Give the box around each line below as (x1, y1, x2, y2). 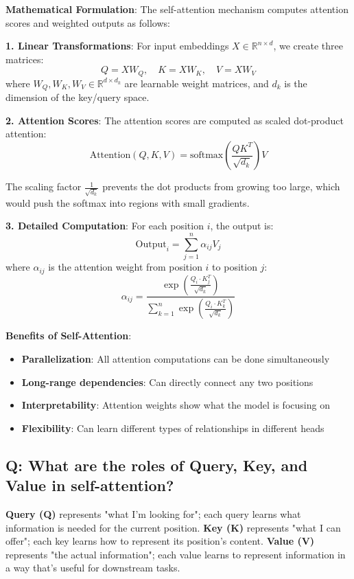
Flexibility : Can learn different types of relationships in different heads (21, 420, 324, 435)
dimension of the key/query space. (5, 90, 150, 104)
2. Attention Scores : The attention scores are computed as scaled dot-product (5, 113, 344, 127)
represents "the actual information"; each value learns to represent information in (5, 547, 346, 561)
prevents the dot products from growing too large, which (102, 179, 340, 194)
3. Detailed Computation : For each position (5, 218, 204, 233)
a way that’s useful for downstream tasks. (5, 560, 180, 575)
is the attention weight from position (48, 260, 202, 274)
